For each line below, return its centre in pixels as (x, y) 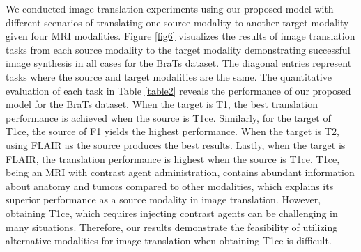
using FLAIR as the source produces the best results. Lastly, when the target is (176, 144)
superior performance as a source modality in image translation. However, (163, 199)
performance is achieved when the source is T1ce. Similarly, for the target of (168, 117)
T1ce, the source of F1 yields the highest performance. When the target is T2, (172, 131)
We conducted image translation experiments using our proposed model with (170, 8)
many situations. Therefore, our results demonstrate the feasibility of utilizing (172, 227)
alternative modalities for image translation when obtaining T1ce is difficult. (169, 241)
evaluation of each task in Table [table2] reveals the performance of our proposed (178, 90)
